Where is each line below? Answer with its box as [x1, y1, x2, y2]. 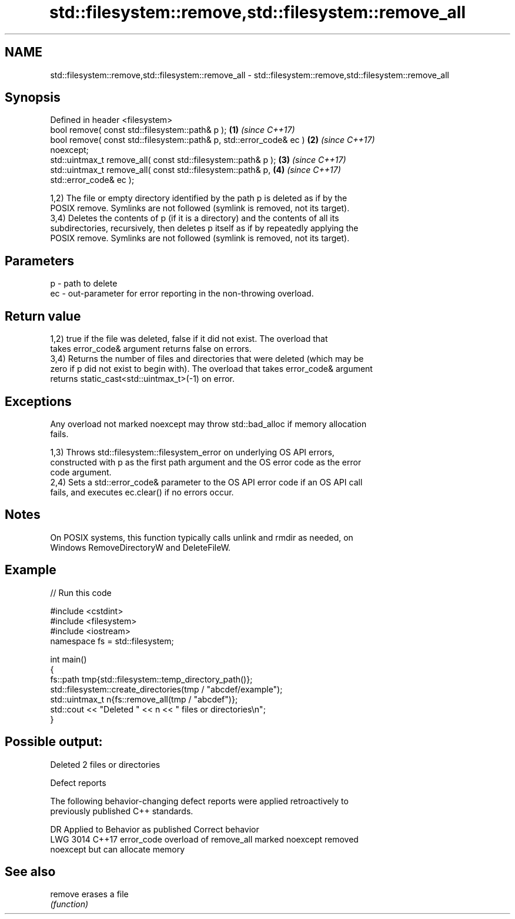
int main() [50, 654, 87, 664]
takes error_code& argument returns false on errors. [50, 344, 252, 354]
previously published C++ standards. [50, 805, 193, 816]
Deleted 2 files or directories [50, 759, 160, 770]
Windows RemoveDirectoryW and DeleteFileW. [50, 542, 231, 552]
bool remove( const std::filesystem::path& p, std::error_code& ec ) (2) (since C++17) [50, 135, 375, 145]
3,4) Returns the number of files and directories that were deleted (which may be [50, 354, 364, 364]
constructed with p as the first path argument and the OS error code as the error [50, 457, 362, 467]
